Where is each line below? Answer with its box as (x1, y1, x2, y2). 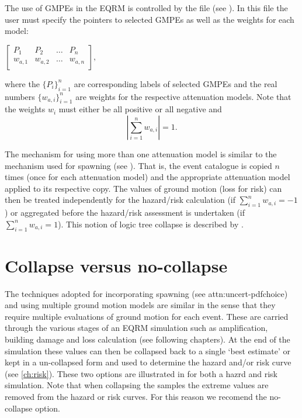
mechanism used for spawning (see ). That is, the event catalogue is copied (5, 159, 272, 171)
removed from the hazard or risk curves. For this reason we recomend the (5, 391, 267, 402)
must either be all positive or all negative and (58, 103, 222, 115)
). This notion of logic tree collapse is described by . (58, 217, 244, 230)
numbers (5, 90, 35, 102)
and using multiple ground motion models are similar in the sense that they (5, 299, 276, 311)
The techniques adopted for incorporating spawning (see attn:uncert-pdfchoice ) (5, 287, 288, 299)
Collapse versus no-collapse (5, 253, 228, 277)
